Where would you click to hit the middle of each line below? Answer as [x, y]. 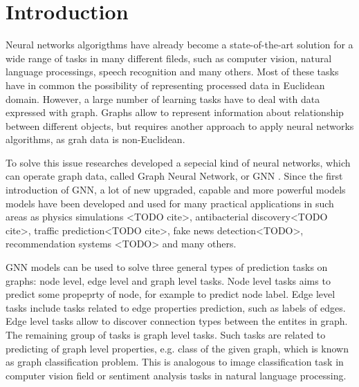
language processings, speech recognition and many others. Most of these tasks [172, 72]
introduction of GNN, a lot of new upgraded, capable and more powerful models [176, 190]
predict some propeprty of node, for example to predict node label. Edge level [171, 294]
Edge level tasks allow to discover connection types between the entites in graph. [177, 321]
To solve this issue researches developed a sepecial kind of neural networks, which [178, 162]
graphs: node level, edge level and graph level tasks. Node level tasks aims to [168, 280]
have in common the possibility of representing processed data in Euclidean [165, 85]
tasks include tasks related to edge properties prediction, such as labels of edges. [176, 307]
